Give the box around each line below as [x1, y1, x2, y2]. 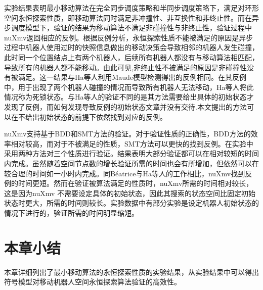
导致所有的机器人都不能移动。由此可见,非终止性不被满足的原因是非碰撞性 [4, 62, 247, 72]
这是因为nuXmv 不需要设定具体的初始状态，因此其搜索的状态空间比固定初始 [4, 187, 255, 198]
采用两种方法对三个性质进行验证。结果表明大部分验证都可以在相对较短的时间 [4, 148, 259, 159]
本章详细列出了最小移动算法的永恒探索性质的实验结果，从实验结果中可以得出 [4, 266, 259, 277]
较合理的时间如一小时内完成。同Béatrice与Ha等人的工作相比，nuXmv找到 [4, 168, 245, 178]
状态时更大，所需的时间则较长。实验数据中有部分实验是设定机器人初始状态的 [4, 198, 259, 208]
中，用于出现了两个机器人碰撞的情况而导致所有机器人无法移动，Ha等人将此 [4, 81, 254, 92]
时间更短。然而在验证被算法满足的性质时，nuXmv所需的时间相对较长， [18, 178, 253, 188]
